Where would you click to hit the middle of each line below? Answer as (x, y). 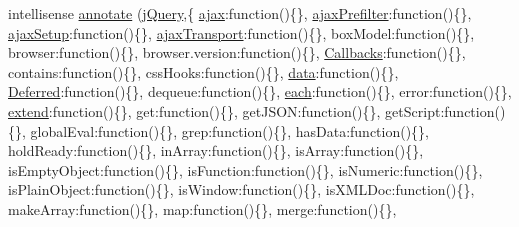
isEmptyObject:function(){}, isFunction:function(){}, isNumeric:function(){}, (245, 169)
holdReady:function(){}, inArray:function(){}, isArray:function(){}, (216, 150)
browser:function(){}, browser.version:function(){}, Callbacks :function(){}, (237, 52)
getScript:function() (445, 110)
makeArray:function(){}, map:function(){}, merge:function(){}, (202, 208)
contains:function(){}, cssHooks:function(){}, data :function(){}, (203, 71)
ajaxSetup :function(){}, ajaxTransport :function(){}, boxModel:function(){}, (241, 32)
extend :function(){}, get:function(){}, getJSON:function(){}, (194, 110)
